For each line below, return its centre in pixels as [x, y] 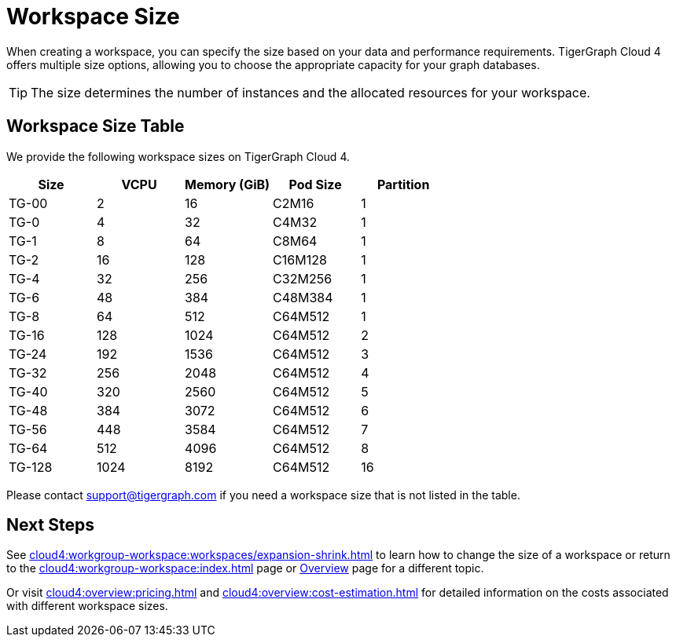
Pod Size [315, 184]
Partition [403, 184]
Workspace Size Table [96, 126]
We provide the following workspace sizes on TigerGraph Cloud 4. [178, 156]
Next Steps [50, 525]
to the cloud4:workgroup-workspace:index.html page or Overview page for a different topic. [245, 568]
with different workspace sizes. [87, 606]
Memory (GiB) [228, 184]
